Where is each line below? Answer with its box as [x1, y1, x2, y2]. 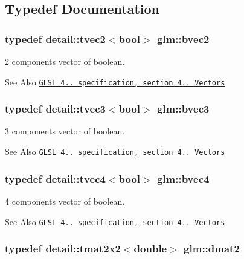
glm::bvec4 [156, 171, 210, 186]
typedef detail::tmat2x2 [5, 241, 121, 256]
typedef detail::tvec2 [5, 31, 106, 46]
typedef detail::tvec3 [5, 101, 106, 116]
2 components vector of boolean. [5, 55, 125, 67]
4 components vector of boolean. [5, 194, 125, 207]
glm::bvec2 [156, 31, 210, 46]
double [133, 241, 167, 256]
